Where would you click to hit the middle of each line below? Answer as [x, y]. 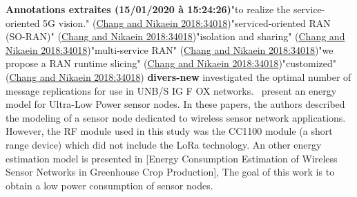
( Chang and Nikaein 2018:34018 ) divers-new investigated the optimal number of [178, 76]
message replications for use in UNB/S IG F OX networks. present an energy [171, 90]
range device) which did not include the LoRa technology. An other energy [164, 144]
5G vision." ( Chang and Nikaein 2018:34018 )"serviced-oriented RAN [187, 22]
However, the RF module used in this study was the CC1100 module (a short [169, 131]
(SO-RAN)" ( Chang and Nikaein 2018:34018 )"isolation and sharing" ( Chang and [175, 36]
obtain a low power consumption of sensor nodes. [109, 185]
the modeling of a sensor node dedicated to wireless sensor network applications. [176, 117]
